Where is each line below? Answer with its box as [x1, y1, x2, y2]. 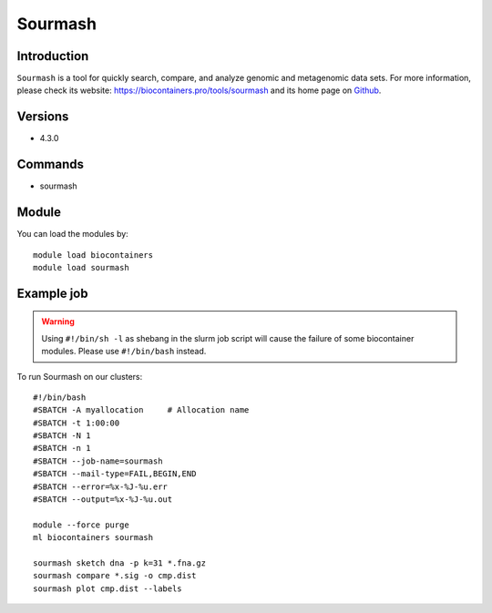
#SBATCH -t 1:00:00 [33, 417, 120, 428]
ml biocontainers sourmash [33, 533, 154, 543]
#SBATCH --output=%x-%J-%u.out [33, 495, 173, 505]
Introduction [16, 48, 89, 64]
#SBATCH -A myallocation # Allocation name [33, 405, 250, 415]
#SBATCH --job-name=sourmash [33, 455, 163, 466]
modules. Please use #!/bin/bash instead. [41, 346, 207, 357]
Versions [16, 109, 69, 125]
